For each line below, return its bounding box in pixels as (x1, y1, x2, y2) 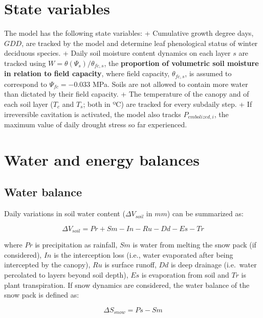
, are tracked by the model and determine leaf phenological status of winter (21, 37, 258, 48)
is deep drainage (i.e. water (170, 259, 257, 270)
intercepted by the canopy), (4, 259, 91, 270)
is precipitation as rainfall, (35, 239, 118, 250)
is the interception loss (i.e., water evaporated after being (54, 249, 233, 260)
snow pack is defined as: (4, 289, 79, 300)
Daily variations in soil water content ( (4, 208, 125, 219)
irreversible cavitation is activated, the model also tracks (4, 108, 181, 119)
